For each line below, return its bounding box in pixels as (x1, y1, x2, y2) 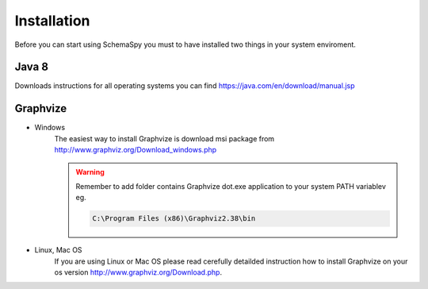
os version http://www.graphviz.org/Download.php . (54, 268, 222, 277)
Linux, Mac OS (34, 245, 82, 255)
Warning (75, 167, 105, 176)
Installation (14, 12, 90, 29)
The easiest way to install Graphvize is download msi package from (54, 133, 275, 143)
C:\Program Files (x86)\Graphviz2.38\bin (92, 214, 256, 223)
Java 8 (14, 60, 49, 74)
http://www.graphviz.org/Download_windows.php (54, 145, 217, 155)
